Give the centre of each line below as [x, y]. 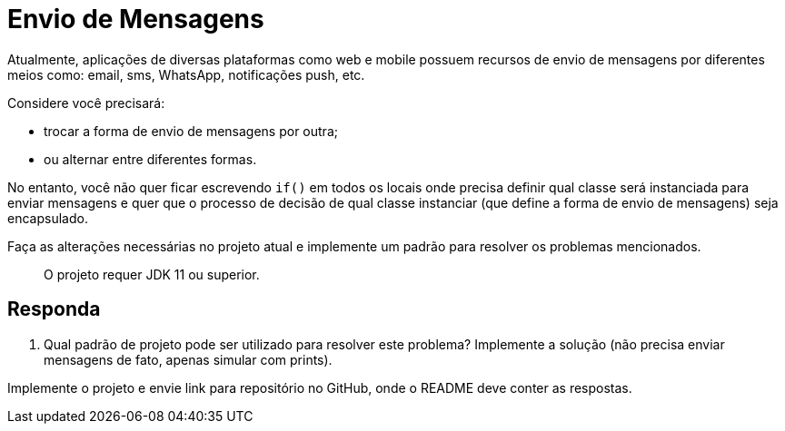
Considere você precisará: [86, 103]
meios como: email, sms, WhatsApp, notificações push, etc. [186, 74]
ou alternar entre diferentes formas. [150, 159]
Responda [54, 309]
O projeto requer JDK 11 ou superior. [152, 274]
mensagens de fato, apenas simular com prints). [188, 359]
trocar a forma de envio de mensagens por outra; [191, 131]
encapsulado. [48, 218]
